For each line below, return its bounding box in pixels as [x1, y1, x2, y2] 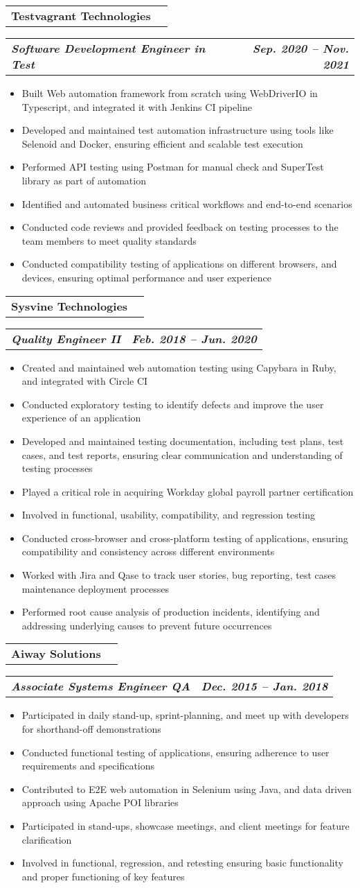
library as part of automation [21, 173, 146, 187]
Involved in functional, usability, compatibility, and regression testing [21, 507, 315, 522]
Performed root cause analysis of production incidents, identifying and [21, 604, 320, 619]
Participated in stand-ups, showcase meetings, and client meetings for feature [21, 819, 350, 833]
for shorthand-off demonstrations [21, 722, 161, 736]
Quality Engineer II [11, 330, 121, 347]
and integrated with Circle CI [21, 374, 148, 388]
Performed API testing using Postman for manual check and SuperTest [21, 159, 324, 174]
